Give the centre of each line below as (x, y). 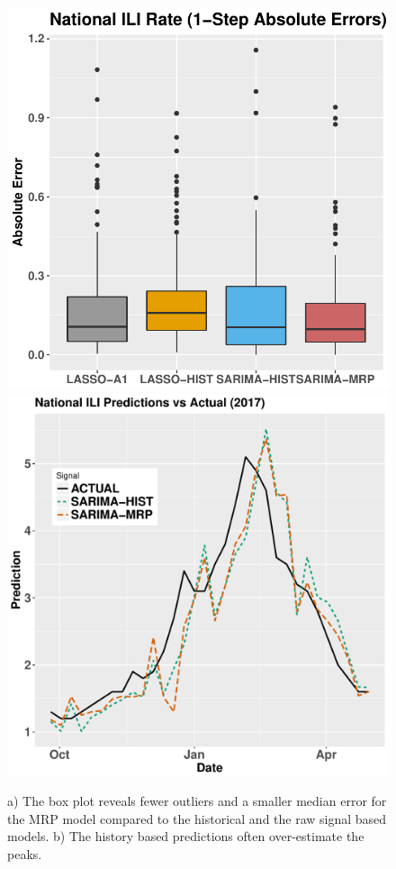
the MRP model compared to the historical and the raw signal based (197, 818)
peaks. (25, 853)
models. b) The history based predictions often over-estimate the (186, 836)
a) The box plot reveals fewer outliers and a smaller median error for (197, 801)
